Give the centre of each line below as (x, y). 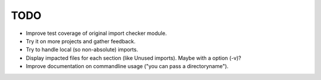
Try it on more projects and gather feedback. (81, 41)
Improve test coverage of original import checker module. (96, 33)
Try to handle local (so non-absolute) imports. (82, 50)
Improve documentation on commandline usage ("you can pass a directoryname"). (127, 66)
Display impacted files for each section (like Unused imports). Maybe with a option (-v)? (133, 58)
